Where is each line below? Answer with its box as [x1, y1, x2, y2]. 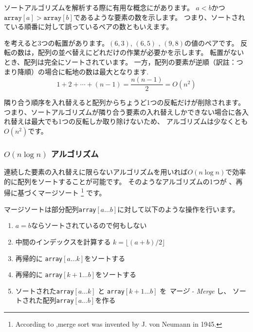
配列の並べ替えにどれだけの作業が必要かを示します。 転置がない [37, 47, 244, 57]
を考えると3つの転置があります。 [4, 37, 109, 48]
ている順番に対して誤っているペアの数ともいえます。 [4, 21, 173, 32]
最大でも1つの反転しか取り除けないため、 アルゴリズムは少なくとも [31, 116, 248, 126]
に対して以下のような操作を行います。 [117, 204, 239, 214]
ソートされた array [15, 285, 74, 296]
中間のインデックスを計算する [15, 236, 111, 246]
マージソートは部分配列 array [4, 204, 96, 214]
